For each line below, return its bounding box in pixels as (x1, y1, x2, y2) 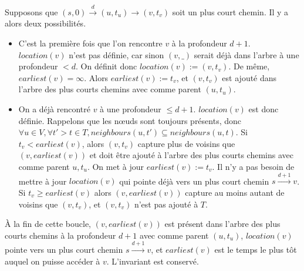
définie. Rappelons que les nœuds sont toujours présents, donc (18, 114, 242, 126)
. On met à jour (87, 160, 144, 172)
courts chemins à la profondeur (5, 229, 116, 241)
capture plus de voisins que (137, 137, 235, 149)
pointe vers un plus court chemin (5, 243, 123, 256)
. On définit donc (76, 60, 137, 72)
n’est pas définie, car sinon (69, 48, 164, 61)
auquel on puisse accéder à (5, 255, 100, 267)
